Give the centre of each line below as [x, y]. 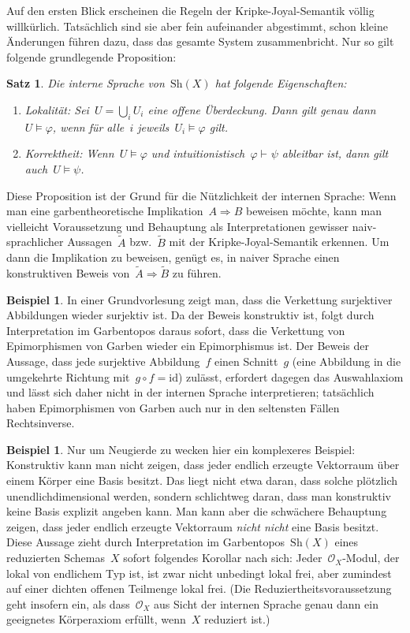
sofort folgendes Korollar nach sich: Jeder [223, 558]
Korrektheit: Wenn [69, 153]
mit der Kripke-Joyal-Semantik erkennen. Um [279, 242]
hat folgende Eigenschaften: [281, 83]
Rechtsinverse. [41, 423]
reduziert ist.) [237, 619]
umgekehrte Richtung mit [68, 376]
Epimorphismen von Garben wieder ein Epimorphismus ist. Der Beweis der [188, 346]
